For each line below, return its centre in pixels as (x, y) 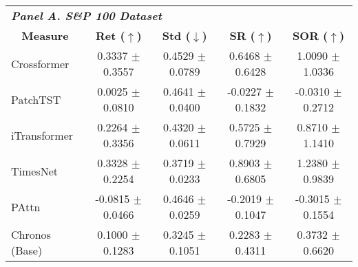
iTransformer (42, 135)
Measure (45, 35)
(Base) (27, 250)
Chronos (31, 234)
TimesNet (35, 171)
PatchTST (36, 99)
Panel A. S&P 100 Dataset (86, 15)
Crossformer (40, 63)
